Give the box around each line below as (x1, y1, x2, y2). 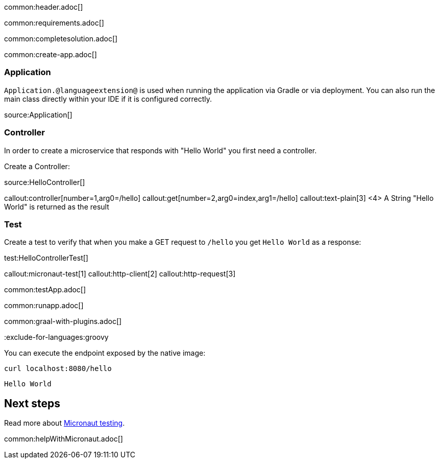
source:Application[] (4, 110, 72, 119)
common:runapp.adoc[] (4, 301, 84, 310)
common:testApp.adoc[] (4, 285, 86, 294)
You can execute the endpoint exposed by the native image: (4, 349, 206, 358)
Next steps (4, 397, 60, 410)
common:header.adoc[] (4, 3, 83, 11)
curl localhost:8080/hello (4, 364, 112, 373)
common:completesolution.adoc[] (4, 34, 118, 43)
